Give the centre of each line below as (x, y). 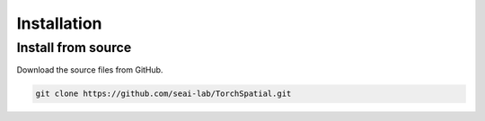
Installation (59, 23)
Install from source (74, 48)
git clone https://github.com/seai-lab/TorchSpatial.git (163, 94)
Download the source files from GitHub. (90, 70)
